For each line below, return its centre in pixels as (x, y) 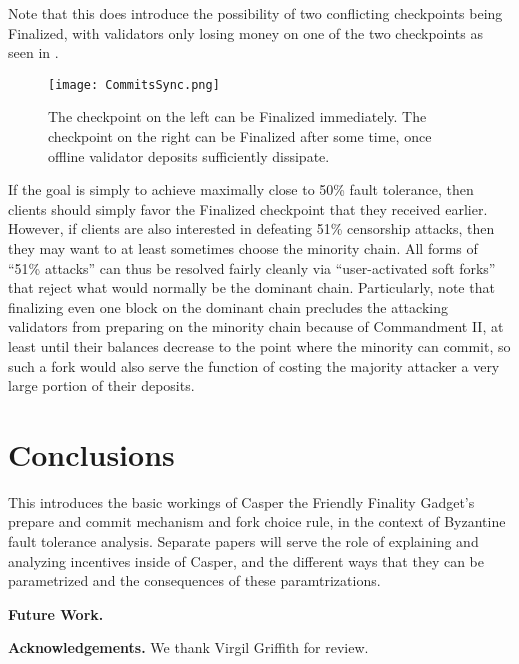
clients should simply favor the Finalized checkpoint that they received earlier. (248, 208)
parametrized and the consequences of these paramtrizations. (194, 580)
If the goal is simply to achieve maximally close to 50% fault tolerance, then (241, 189)
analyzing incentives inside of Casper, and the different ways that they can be (246, 560)
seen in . (33, 52)
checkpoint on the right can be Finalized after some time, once (240, 136)
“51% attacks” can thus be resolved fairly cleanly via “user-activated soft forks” (252, 267)
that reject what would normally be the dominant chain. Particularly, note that (251, 287)
